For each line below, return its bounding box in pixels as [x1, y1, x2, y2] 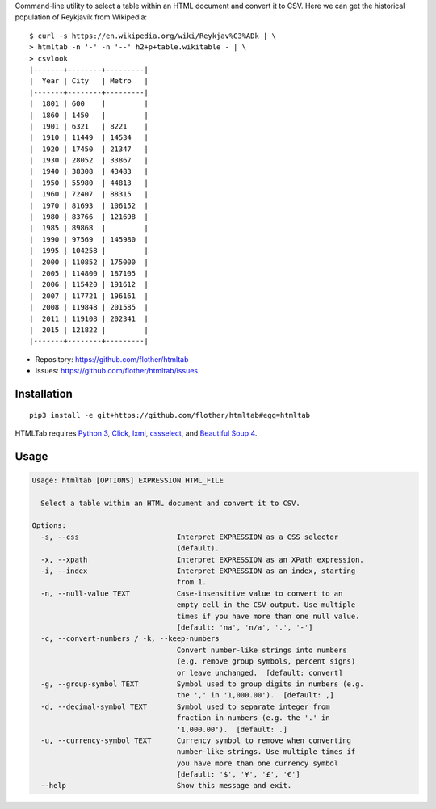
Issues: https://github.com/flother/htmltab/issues [35, 366, 198, 376]
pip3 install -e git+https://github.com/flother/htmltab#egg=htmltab [29, 411, 311, 419]
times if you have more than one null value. [176, 611, 360, 621]
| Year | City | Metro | [29, 77, 149, 86]
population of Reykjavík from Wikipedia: [15, 12, 148, 22]
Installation [15, 386, 73, 400]
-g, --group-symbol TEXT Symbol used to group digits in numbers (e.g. [40, 679, 365, 689]
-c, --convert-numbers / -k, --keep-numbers [40, 634, 220, 643]
